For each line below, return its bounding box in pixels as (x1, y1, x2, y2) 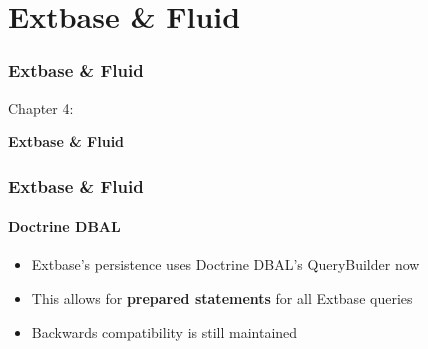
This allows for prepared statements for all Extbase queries (31, 288, 413, 309)
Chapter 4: (8, 97, 74, 118)
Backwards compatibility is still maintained (31, 321, 298, 342)
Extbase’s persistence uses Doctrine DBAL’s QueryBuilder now (31, 254, 420, 275)
